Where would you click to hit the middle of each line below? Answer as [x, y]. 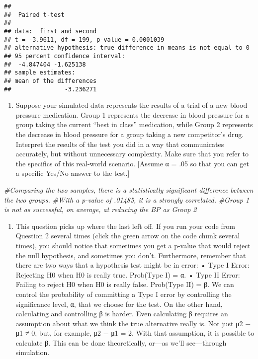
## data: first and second [50, 31]
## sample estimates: [40, 73]
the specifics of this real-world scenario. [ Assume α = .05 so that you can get [132, 163]
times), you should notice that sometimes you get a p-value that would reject [133, 245]
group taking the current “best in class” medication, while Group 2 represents [134, 124]
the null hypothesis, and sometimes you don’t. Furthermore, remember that [131, 255]
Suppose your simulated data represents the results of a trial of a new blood [131, 105]
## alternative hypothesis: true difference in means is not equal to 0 [127, 48]
